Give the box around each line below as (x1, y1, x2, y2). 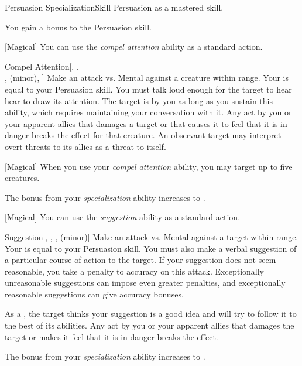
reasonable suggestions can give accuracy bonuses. (5, 288, 184, 300)
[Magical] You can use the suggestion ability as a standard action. (5, 211, 241, 223)
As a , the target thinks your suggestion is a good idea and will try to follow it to (5, 307, 297, 320)
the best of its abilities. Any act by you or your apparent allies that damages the (5, 319, 294, 331)
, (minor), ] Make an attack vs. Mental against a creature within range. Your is (5, 71, 289, 84)
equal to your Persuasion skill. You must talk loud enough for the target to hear (5, 83, 292, 95)
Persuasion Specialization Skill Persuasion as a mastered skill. (5, 1, 224, 13)
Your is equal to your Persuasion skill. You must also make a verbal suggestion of (5, 242, 297, 254)
